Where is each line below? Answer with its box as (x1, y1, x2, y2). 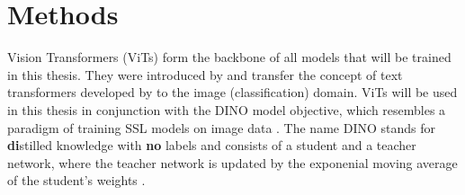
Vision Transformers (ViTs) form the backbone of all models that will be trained (7, 48, 452, 66)
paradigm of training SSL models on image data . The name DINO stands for (7, 118, 435, 137)
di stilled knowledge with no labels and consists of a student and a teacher (7, 136, 416, 155)
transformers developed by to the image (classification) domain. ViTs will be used (7, 83, 458, 102)
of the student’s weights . (7, 171, 146, 190)
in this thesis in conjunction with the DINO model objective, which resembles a (7, 100, 446, 119)
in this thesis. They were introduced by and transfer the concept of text (7, 65, 403, 84)
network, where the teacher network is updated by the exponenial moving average (7, 153, 458, 172)
